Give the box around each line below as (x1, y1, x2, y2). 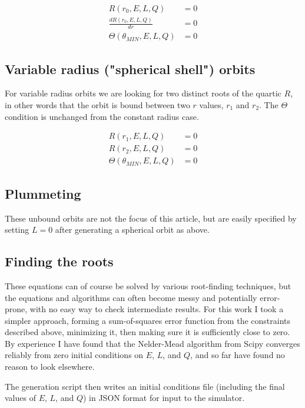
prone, (5, 303, 28, 315)
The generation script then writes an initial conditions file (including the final (5, 380, 285, 392)
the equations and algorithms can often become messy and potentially (5, 291, 257, 303)
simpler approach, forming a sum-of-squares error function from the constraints (5, 314, 291, 326)
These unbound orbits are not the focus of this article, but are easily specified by (5, 212, 297, 224)
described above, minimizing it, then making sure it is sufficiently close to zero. (5, 326, 290, 338)
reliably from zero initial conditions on (5, 349, 144, 361)
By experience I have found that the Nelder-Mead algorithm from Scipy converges (5, 337, 300, 349)
